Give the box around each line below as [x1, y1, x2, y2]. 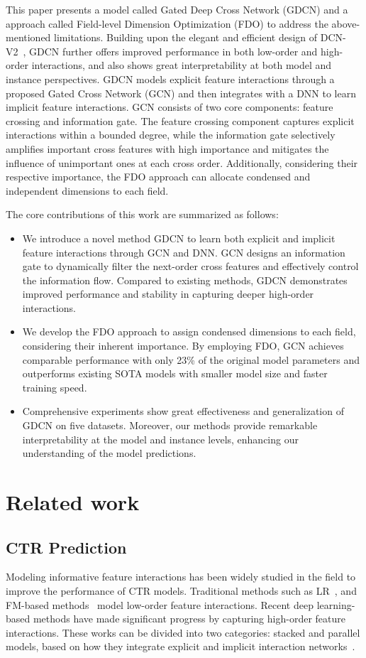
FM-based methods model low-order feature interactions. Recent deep [6, 597, 314, 612]
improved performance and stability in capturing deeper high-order [22, 286, 314, 301]
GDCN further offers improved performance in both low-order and [29, 43, 318, 58]
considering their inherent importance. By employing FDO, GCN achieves [22, 338, 344, 353]
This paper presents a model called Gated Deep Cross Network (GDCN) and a [6, 2, 348, 16]
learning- [316, 597, 355, 612]
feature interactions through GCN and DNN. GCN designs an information [22, 244, 345, 259]
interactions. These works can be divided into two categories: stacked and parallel [6, 625, 360, 640]
